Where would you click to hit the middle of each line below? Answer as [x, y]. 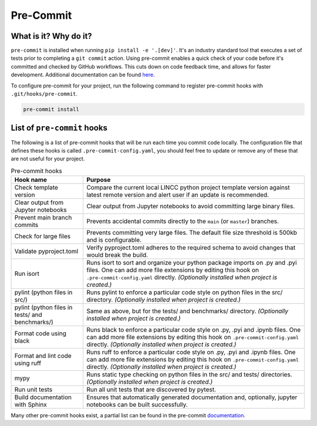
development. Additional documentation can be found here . [83, 75]
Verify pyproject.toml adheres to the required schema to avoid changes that [191, 248]
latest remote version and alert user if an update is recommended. [178, 195]
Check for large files [42, 236]
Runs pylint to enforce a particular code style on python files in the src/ [184, 292]
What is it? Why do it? [51, 36]
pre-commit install [51, 109]
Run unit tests [33, 390]
